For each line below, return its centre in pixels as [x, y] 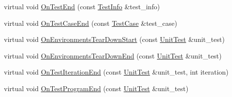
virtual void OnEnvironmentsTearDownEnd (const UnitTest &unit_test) [113, 55]
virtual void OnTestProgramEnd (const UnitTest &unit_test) [96, 88]
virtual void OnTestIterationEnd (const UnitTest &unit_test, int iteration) [116, 72]
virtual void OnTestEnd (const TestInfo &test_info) [82, 6]
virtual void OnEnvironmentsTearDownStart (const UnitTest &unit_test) [114, 39]
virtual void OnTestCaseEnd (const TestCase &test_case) [91, 23]
